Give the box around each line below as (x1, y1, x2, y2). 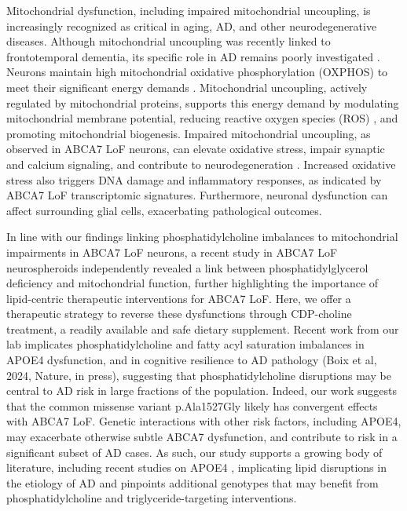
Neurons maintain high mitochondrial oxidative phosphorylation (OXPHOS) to (6, 64, 388, 80)
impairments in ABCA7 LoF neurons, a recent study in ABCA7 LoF (6, 243, 338, 260)
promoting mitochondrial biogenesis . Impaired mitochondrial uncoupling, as (6, 125, 371, 141)
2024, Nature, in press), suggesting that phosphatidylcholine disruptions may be (6, 367, 391, 383)
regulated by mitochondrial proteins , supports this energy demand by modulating (6, 94, 399, 111)
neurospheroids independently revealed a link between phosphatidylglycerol (6, 259, 368, 276)
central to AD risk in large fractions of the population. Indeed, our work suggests (6, 382, 398, 399)
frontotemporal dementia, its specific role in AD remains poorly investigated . (6, 48, 380, 64)
